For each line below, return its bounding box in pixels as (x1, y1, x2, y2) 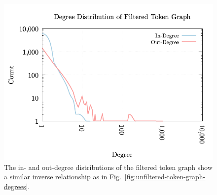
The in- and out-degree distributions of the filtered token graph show (4, 162, 213, 172)
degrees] (4, 181, 28, 191)
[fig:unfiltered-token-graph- (124, 171, 206, 182)
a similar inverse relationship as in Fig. (4, 171, 121, 182)
